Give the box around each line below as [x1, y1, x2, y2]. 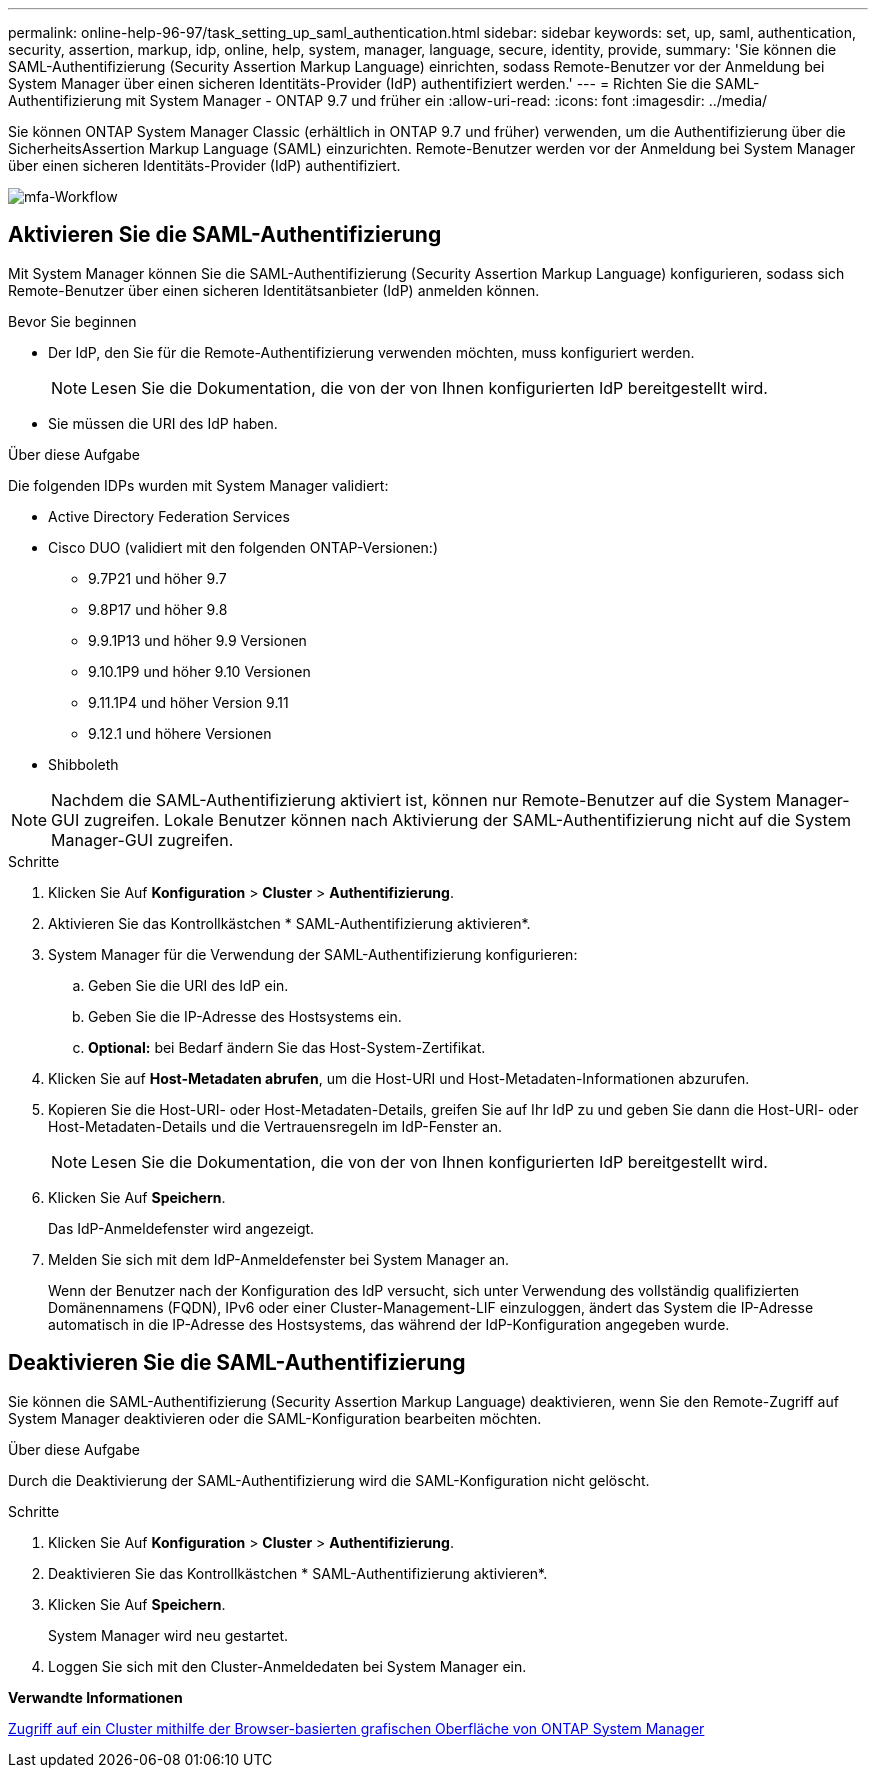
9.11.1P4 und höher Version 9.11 [88, 693, 289, 711]
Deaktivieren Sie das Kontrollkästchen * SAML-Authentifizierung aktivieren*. [48, 1564, 548, 1582]
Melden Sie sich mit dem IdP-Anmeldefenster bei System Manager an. [48, 1250, 510, 1268]
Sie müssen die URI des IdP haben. [48, 414, 278, 432]
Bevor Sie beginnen [8, 312, 137, 330]
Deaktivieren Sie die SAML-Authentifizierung [8, 1350, 466, 1376]
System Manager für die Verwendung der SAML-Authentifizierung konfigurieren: [48, 945, 578, 963]
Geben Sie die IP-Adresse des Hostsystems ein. [88, 1007, 402, 1025]
